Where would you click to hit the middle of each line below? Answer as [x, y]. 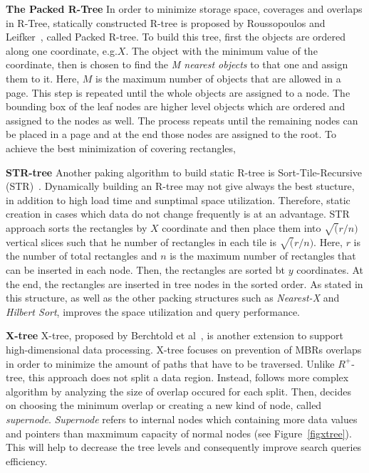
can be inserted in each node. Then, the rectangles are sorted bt [145, 270]
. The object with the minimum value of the [222, 50]
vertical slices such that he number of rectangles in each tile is [141, 241]
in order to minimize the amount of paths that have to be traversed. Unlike [170, 363]
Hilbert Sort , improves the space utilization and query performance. [153, 311]
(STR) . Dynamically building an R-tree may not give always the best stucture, [180, 186]
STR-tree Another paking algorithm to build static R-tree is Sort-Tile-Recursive [184, 172]
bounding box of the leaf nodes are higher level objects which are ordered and [176, 106]
